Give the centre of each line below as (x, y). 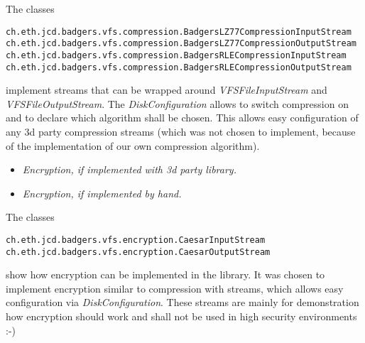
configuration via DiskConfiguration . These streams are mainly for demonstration (182, 302)
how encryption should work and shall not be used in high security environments (181, 316)
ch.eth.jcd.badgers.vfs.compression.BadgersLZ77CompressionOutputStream (181, 44)
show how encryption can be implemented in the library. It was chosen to (165, 274)
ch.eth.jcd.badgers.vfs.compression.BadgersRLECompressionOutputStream (179, 67)
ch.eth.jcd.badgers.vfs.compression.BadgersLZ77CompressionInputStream (179, 32)
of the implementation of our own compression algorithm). (133, 145)
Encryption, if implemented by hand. (102, 193)
